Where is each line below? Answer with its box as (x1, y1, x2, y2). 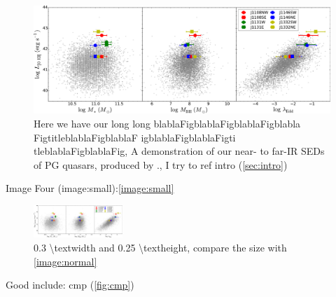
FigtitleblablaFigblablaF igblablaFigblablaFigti (34, 130, 236, 144)
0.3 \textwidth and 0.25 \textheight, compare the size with (34, 240, 287, 254)
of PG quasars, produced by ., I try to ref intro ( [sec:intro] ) (34, 157, 288, 172)
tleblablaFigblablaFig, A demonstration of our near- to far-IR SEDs (34, 144, 325, 158)
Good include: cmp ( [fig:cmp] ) (6, 277, 134, 292)
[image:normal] (34, 254, 97, 268)
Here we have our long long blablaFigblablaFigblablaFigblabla (34, 116, 301, 131)
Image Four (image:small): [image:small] (6, 181, 174, 195)
